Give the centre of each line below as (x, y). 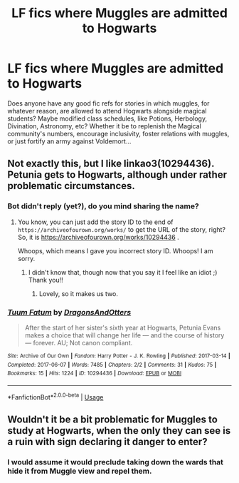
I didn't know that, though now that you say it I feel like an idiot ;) (123, 272)
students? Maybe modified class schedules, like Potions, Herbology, (107, 118)
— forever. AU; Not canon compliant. (79, 342)
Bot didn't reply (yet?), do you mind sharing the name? (103, 206)
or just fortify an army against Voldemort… (69, 141)
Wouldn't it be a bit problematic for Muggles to (113, 419)
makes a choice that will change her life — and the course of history (124, 335)
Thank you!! (46, 280)
